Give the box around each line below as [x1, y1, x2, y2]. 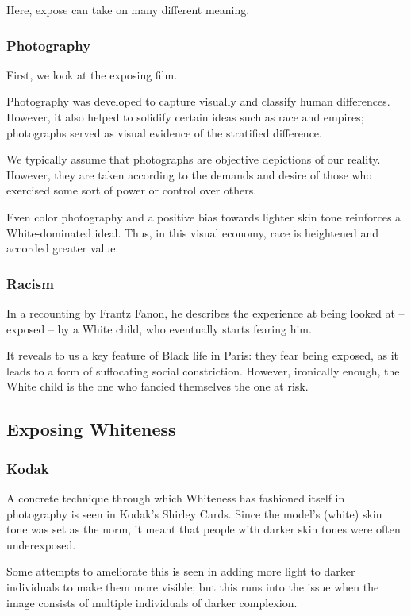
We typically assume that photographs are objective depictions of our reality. [6, 151, 381, 167]
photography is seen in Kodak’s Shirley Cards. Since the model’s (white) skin [6, 505, 382, 522]
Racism [6, 273, 54, 293]
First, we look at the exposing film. [6, 66, 178, 83]
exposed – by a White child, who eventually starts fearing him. [6, 320, 312, 337]
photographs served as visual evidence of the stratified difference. [6, 124, 322, 141]
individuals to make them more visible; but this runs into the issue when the [6, 578, 379, 595]
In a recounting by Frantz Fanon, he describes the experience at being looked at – [6, 304, 405, 321]
